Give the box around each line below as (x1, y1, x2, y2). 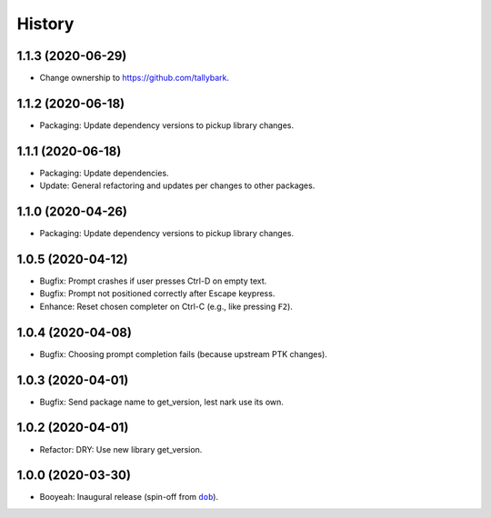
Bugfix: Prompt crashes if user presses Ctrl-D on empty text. (39, 275, 267, 286)
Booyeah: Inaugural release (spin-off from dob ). (39, 492, 218, 503)
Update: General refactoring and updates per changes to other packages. (39, 180, 316, 191)
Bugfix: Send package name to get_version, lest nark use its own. (39, 396, 284, 407)
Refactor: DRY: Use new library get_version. (39, 443, 203, 454)
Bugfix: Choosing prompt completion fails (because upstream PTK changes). (39, 348, 327, 359)
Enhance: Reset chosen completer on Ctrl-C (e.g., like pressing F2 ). (39, 301, 293, 312)
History (16, 14, 75, 34)
